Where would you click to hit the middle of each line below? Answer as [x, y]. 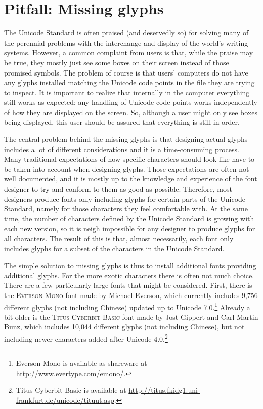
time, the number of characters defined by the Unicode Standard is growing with [129, 218]
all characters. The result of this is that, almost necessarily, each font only [119, 238]
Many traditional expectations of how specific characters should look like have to [129, 159]
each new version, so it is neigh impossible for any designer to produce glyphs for [130, 228]
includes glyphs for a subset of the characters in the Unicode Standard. [114, 248]
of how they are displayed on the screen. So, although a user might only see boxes [131, 112]
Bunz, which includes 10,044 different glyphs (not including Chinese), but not [124, 327]
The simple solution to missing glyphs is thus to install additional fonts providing [130, 265]
